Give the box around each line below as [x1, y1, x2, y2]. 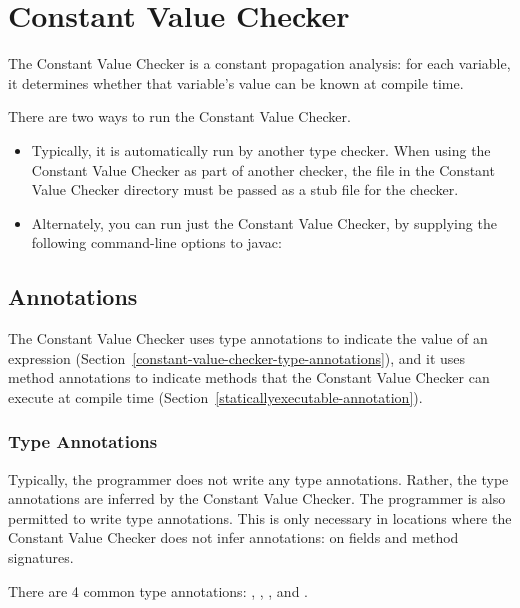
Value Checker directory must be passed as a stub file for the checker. [31, 179, 459, 200]
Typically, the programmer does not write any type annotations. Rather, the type [8, 468, 509, 489]
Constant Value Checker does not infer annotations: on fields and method [8, 527, 459, 548]
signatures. [8, 547, 74, 568]
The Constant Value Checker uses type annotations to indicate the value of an [8, 328, 488, 349]
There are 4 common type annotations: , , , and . [8, 580, 308, 601]
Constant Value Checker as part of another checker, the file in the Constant [31, 159, 495, 180]
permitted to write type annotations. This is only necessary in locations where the [8, 507, 512, 528]
